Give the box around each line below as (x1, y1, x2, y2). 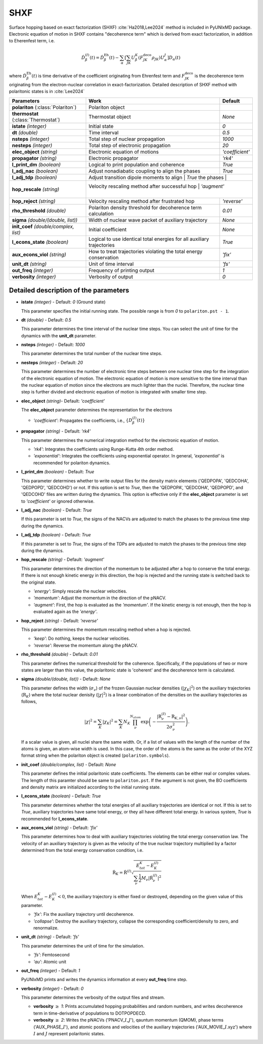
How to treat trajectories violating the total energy (88, 248, 203, 255)
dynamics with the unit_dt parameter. (21, 333, 97, 338)
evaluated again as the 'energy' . (33, 609, 98, 614)
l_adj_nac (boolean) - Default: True (21, 507, 92, 513)
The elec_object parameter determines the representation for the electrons (21, 407, 172, 413)
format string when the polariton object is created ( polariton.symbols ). (21, 752, 170, 758)
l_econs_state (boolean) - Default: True (21, 793, 101, 799)
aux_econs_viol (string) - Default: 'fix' (21, 825, 97, 830)
